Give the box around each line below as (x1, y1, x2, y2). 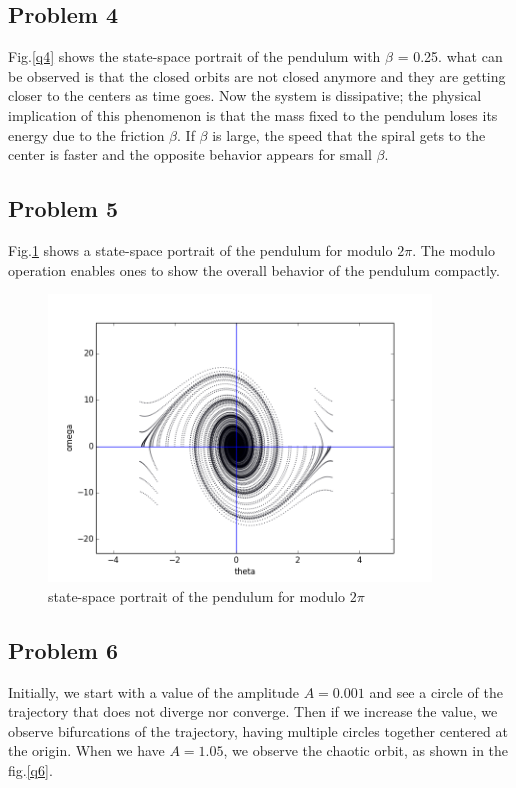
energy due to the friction (8, 124, 165, 145)
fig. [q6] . (8, 759, 53, 780)
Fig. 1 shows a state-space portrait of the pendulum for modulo (8, 239, 393, 260)
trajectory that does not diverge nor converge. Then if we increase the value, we (8, 701, 498, 722)
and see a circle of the (369, 681, 503, 702)
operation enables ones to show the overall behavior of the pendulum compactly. (8, 259, 500, 280)
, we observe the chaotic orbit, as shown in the (223, 740, 509, 761)
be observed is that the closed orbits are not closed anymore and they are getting (8, 65, 506, 86)
